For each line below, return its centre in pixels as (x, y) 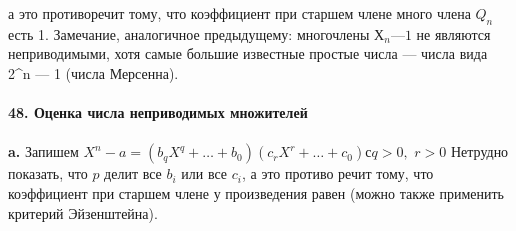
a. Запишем (43, 151)
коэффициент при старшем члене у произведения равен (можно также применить (256, 192)
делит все (133, 173)
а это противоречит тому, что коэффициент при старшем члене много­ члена (239, 13)
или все (204, 173)
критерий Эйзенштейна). (83, 212)
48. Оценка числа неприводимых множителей (158, 112)
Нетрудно (479, 151)
